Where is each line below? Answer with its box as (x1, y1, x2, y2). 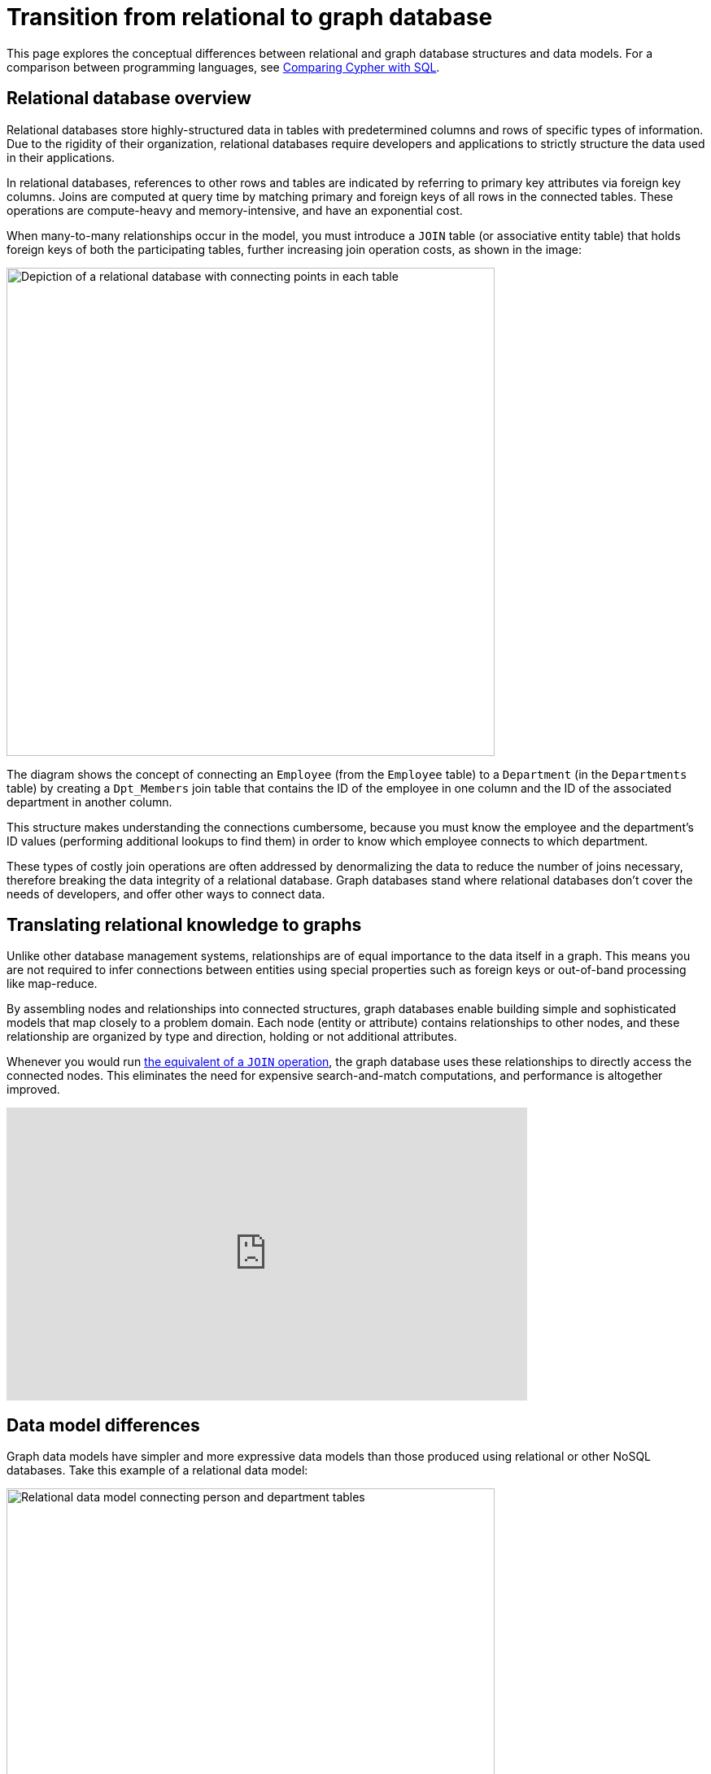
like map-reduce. (7, 977, 98, 991)
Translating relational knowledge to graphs (7, 915, 362, 936)
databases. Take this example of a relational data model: (7, 1463, 308, 1478)
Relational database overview (7, 88, 251, 109)
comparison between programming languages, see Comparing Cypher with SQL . (7, 59, 440, 74)
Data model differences (7, 1414, 200, 1435)
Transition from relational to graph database (7, 3, 493, 31)
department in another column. (7, 794, 172, 809)
